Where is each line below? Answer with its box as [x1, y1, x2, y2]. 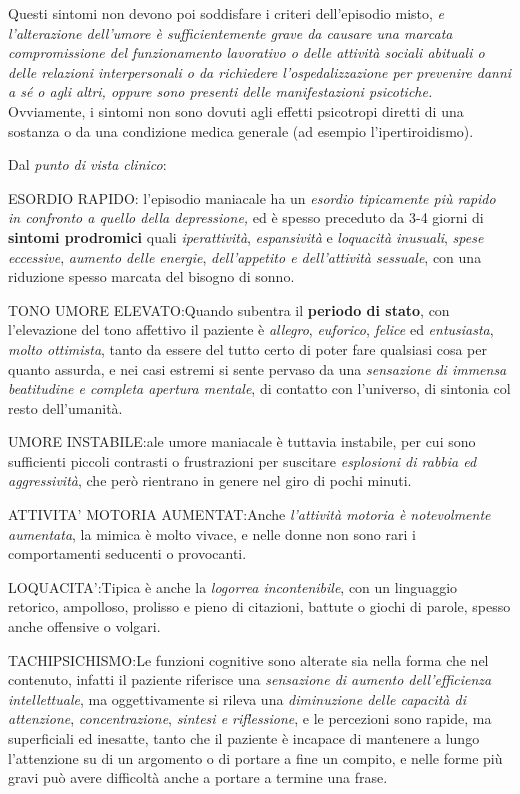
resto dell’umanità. [8, 397, 123, 418]
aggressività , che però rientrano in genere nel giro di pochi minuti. [8, 470, 412, 491]
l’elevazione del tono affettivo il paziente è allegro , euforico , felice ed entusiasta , [8, 319, 494, 340]
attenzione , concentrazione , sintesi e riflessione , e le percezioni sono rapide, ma [8, 708, 492, 729]
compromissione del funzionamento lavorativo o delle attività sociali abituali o [8, 42, 485, 63]
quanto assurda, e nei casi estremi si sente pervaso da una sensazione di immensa [8, 358, 507, 379]
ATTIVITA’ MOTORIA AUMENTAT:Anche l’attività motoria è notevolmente [8, 504, 491, 525]
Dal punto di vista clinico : [8, 154, 167, 175]
